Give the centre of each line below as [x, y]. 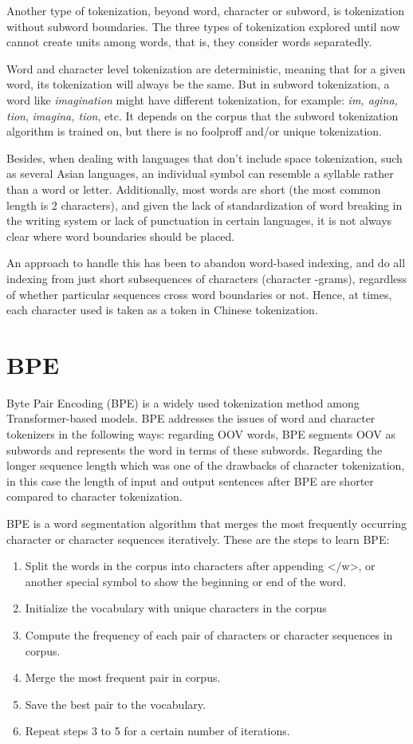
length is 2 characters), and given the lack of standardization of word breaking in [205, 205]
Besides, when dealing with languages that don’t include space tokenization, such [205, 157]
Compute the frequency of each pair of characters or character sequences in [209, 634]
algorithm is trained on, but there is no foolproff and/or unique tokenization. [194, 131]
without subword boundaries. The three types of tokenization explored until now [203, 26]
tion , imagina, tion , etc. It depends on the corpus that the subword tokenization [203, 115]
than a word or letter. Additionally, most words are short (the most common [194, 189]
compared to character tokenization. [94, 496]
